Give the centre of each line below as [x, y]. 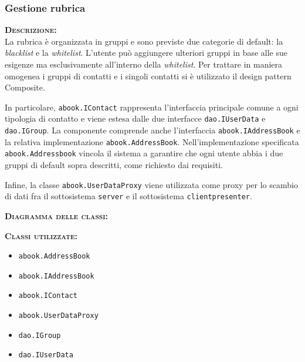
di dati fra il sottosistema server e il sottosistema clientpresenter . [128, 196]
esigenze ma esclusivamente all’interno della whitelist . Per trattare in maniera [144, 64]
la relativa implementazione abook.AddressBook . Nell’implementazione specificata [152, 141]
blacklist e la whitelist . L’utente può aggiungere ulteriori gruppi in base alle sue [146, 53]
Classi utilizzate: [41, 235]
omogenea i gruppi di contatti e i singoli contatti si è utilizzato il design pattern [148, 76]
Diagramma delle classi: [56, 215]
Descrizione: [31, 30]
